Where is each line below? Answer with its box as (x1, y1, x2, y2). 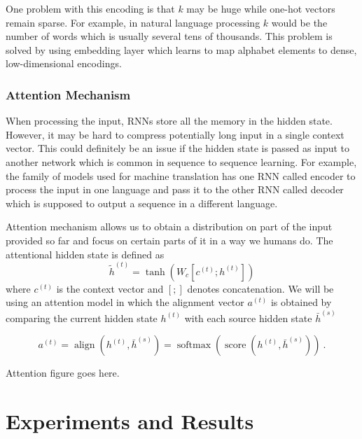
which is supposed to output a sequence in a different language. (6, 195, 278, 210)
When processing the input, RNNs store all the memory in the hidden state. (6, 113, 333, 128)
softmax (176, 340, 211, 351)
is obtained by (270, 295, 332, 309)
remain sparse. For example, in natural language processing (6, 15, 260, 29)
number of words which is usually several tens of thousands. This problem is (6, 29, 333, 43)
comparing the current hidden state (6, 310, 158, 325)
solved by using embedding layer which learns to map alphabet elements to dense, (6, 42, 357, 57)
